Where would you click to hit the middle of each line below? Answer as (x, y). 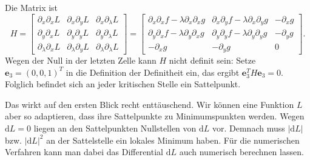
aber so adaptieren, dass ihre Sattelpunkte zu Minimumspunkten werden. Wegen (155, 116)
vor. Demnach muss (249, 128)
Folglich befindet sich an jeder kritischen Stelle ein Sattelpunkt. (123, 84)
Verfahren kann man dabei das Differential (84, 152)
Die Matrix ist (32, 7)
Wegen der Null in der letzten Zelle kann (81, 60)
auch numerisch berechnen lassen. (241, 152)
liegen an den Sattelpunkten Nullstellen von (115, 128)
